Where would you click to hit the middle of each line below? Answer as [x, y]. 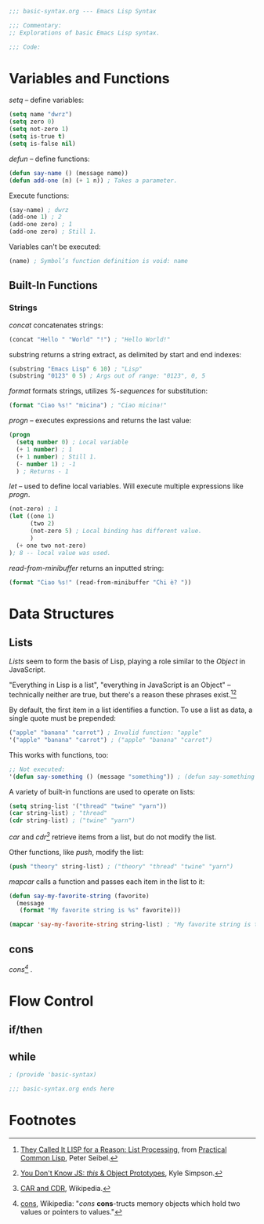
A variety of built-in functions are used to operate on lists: [102, 791]
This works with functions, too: [59, 754]
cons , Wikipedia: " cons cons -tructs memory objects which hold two [130, 1203]
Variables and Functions [90, 78]
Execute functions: [39, 195]
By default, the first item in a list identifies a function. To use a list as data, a [131, 710]
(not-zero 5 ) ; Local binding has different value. [116, 531]
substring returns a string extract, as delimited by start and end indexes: [125, 354]
